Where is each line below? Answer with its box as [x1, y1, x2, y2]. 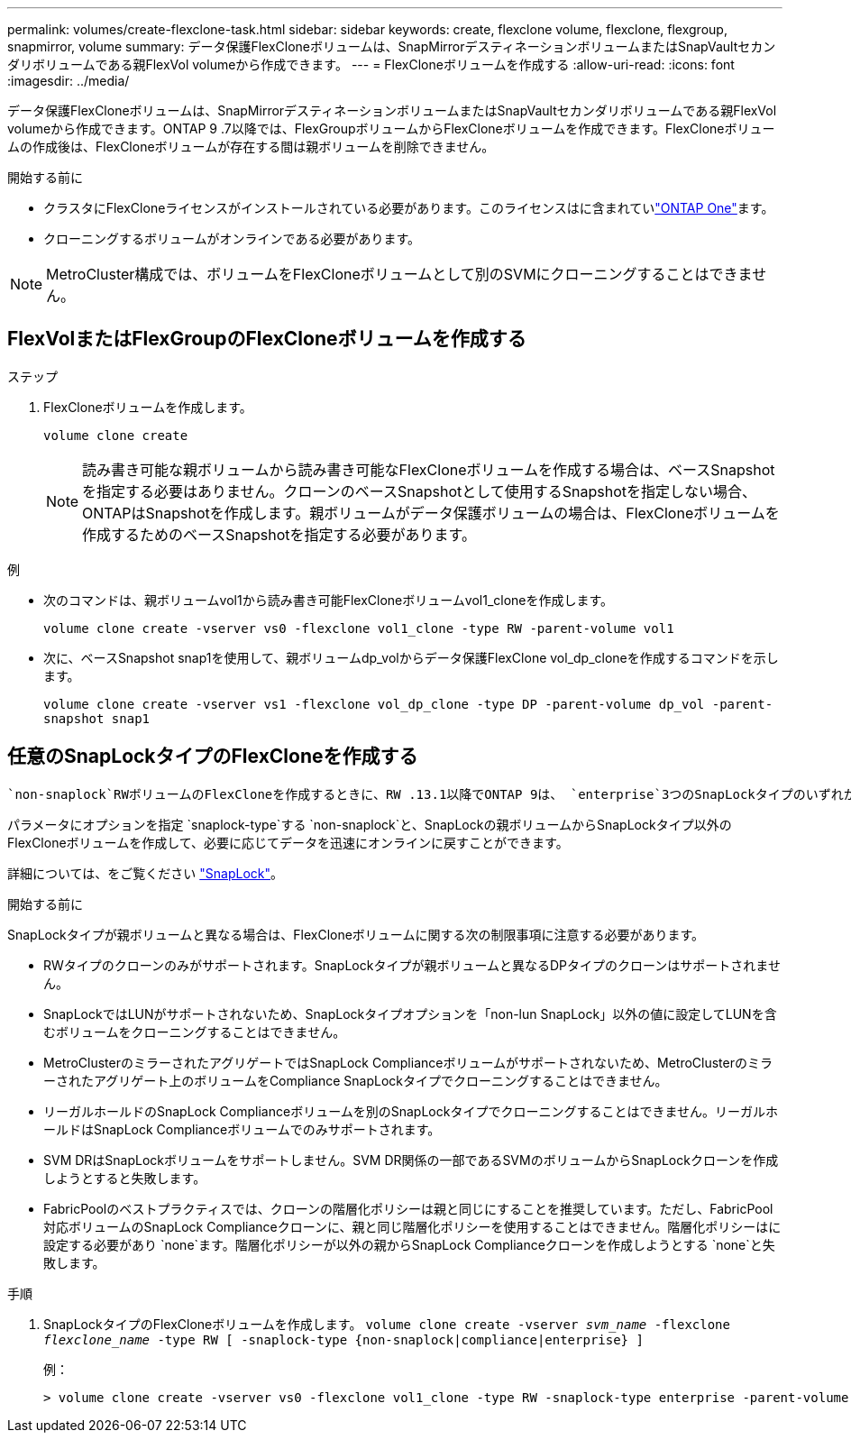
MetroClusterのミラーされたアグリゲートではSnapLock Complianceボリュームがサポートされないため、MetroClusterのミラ [43, 1054, 773, 1070]
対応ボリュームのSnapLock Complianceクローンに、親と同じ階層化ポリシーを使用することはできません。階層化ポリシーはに [43, 1218, 782, 1234]
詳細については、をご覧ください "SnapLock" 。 [7, 865, 283, 881]
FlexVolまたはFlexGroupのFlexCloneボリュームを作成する [7, 327, 526, 351]
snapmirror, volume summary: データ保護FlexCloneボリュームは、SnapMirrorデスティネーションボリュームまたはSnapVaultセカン [7, 39, 776, 54]
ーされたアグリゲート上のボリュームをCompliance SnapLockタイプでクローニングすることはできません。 [43, 1072, 668, 1088]
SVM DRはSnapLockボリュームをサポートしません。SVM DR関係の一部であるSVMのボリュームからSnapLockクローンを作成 [43, 1151, 779, 1168]
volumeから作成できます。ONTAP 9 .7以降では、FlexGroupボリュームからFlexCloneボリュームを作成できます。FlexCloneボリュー [7, 121, 775, 136]
